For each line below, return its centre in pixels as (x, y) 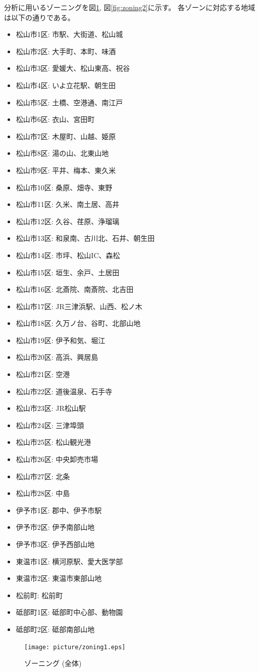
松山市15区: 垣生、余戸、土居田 (68, 272)
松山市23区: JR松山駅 (51, 408)
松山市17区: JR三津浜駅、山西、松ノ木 (79, 306)
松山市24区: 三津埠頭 (50, 425)
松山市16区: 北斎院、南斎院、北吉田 (75, 289)
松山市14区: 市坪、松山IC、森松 (68, 255)
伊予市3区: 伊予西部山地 (55, 544)
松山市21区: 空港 (43, 374)
